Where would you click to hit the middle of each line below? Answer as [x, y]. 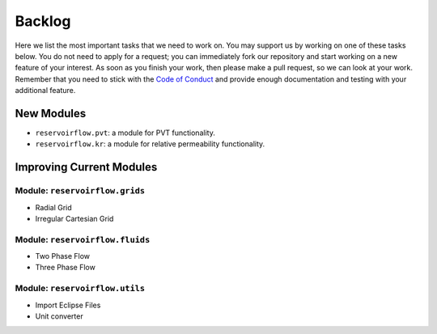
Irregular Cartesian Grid [74, 218]
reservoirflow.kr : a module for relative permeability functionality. [150, 144]
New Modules [51, 113]
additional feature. [45, 91]
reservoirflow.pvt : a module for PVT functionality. [125, 133]
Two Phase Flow [63, 256]
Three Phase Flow [66, 268]
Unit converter [59, 316]
